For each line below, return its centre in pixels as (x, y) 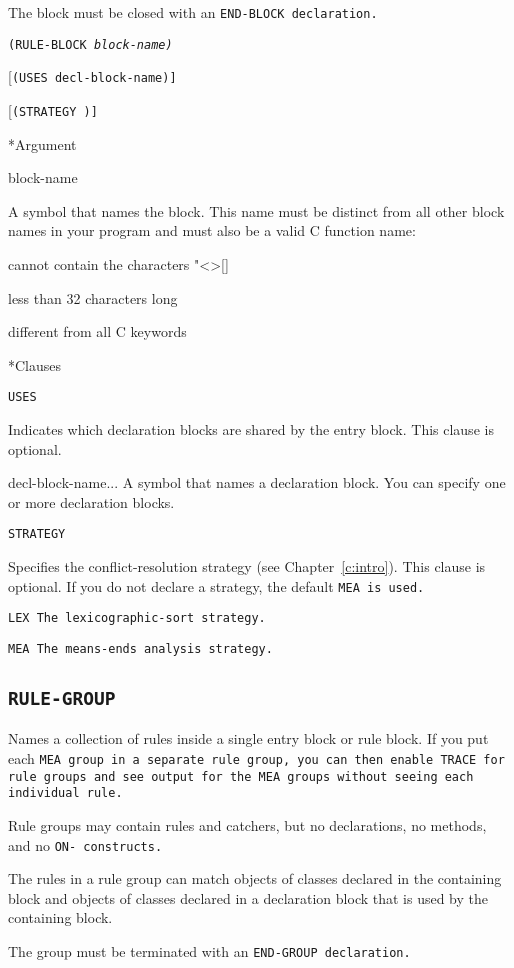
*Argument (42, 143)
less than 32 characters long (93, 297)
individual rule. (65, 793)
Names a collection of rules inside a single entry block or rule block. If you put (248, 738)
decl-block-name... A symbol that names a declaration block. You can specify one (257, 482)
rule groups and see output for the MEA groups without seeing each (241, 776)
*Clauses (35, 364)
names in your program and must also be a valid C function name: (212, 230)
